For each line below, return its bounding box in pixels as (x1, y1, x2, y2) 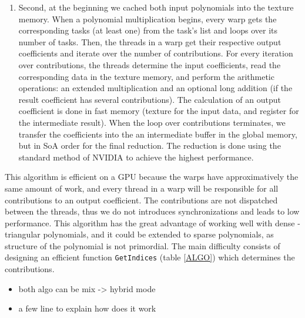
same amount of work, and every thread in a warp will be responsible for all (5, 182, 279, 194)
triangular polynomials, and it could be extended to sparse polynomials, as (5, 228, 274, 240)
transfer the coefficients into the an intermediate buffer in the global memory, (18, 128, 297, 140)
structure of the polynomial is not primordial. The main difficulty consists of (5, 239, 280, 252)
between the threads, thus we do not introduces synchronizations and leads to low (5, 205, 300, 217)
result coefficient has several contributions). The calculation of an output (18, 93, 281, 105)
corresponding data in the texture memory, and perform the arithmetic (18, 70, 274, 82)
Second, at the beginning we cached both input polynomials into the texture (18, 1, 294, 13)
